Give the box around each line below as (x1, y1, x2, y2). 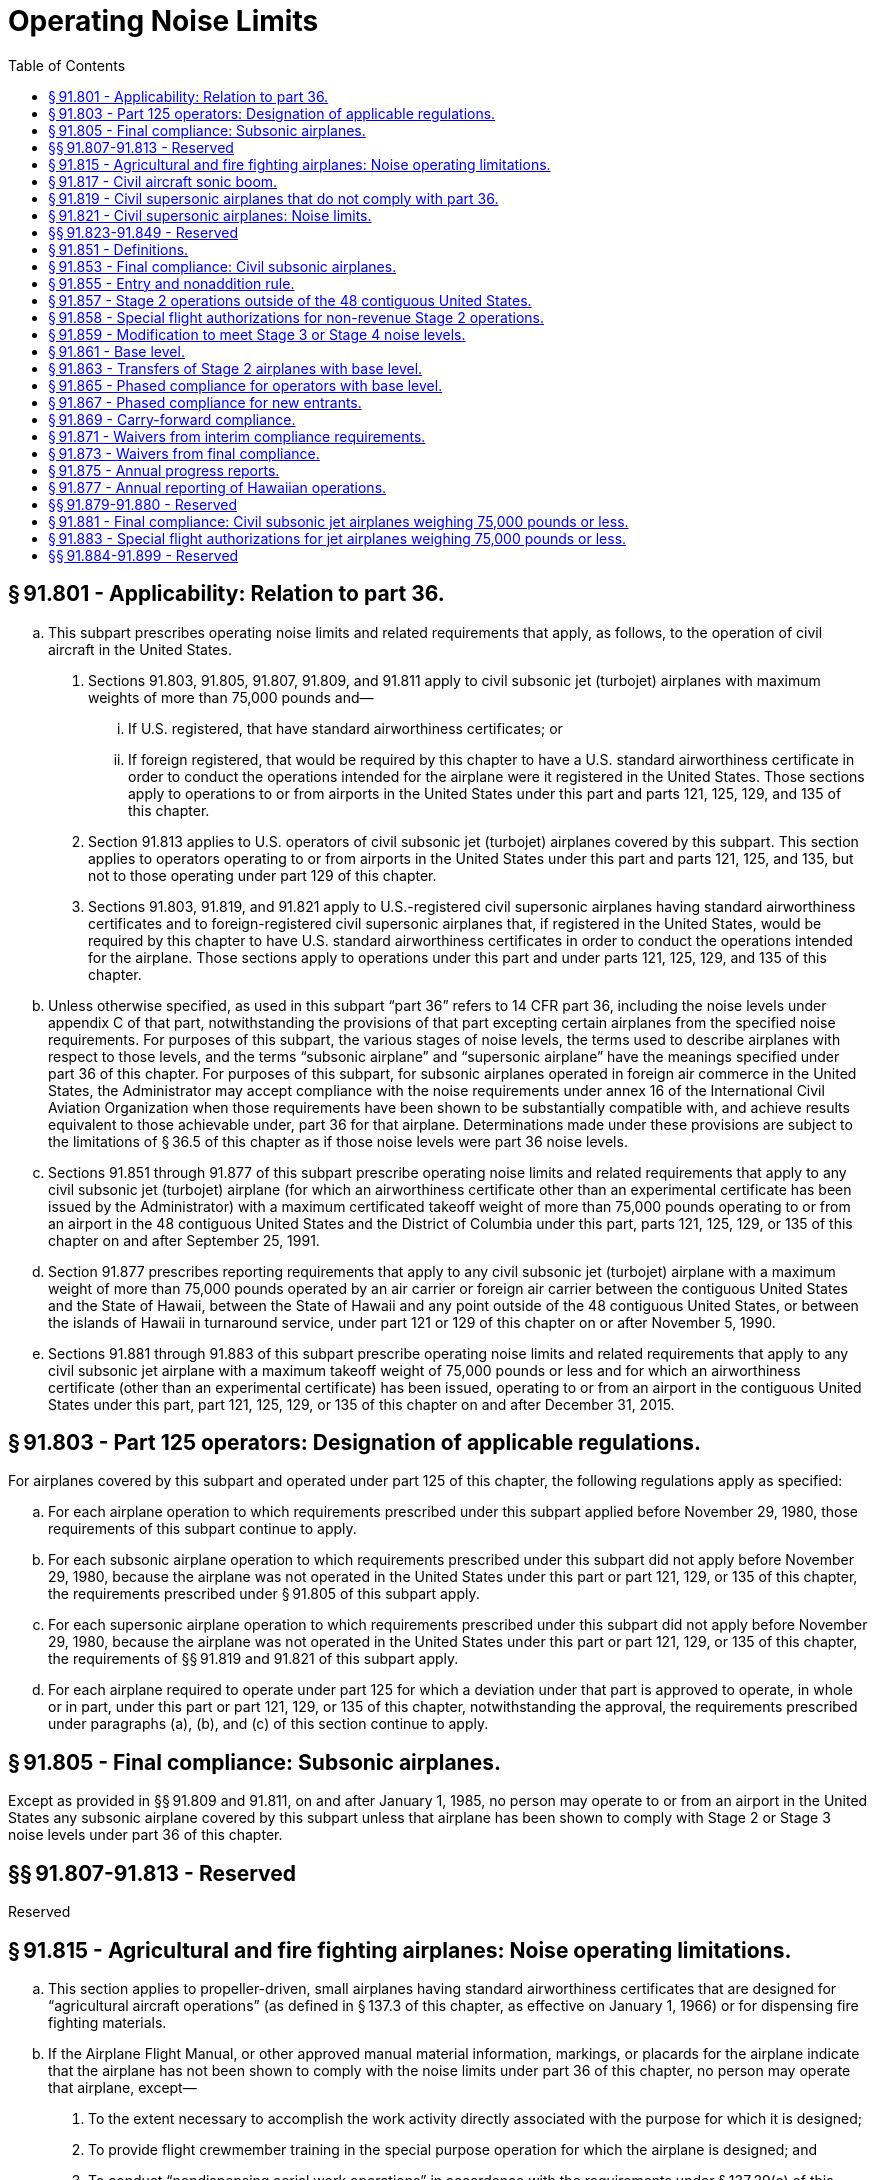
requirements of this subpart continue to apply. (48, 1520, 357, 1538)
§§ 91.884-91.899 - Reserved (48, 546, 239, 564)
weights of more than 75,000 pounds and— (88, 688, 374, 706)
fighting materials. (48, 2013, 167, 2031)
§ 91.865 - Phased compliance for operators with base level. (48, 376, 443, 394)
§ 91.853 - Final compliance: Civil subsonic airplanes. (48, 257, 397, 275)
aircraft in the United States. (48, 640, 232, 658)
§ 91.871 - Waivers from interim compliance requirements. (48, 427, 426, 445)
